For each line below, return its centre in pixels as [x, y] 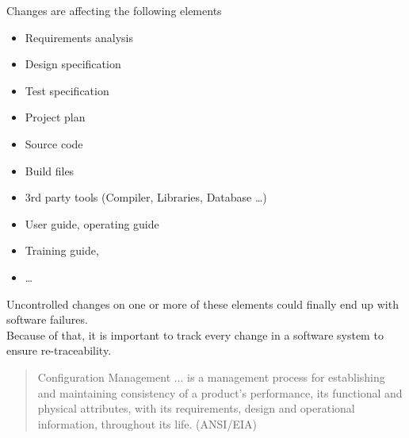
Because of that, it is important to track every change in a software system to [195, 334]
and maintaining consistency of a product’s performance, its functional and [220, 392]
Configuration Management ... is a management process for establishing [211, 377]
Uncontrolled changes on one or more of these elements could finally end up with [203, 304]
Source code [54, 143]
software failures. [47, 319]
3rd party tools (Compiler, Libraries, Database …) [146, 197]
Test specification [67, 90]
